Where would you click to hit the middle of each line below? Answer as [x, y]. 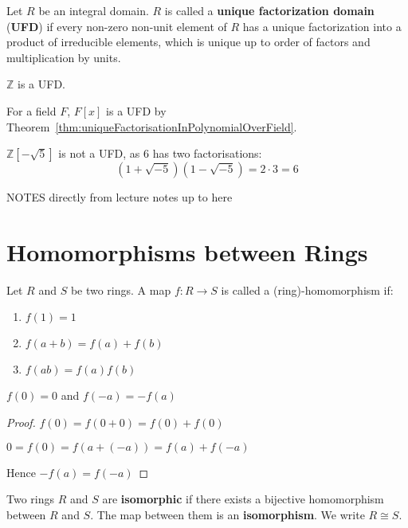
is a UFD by [136, 110]
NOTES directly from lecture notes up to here [120, 197]
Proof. [21, 422]
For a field [31, 110]
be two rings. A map [121, 289]
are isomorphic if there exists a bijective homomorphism [243, 499]
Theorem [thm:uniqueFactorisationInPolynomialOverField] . [152, 126]
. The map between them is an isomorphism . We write [228, 514]
